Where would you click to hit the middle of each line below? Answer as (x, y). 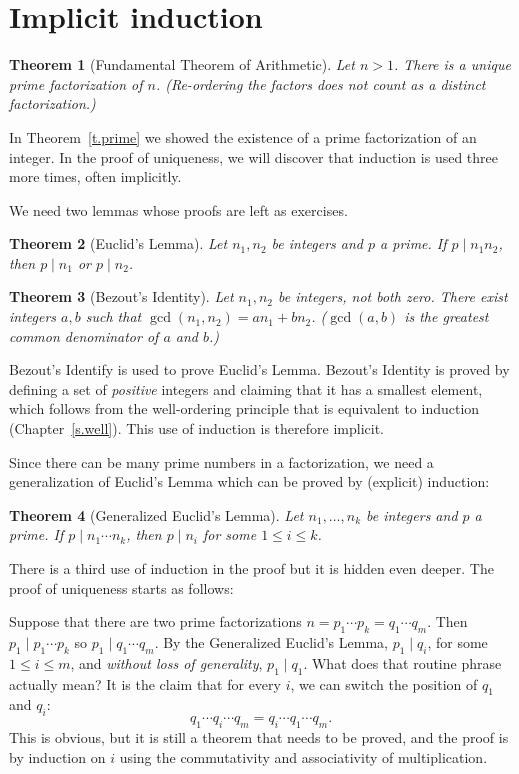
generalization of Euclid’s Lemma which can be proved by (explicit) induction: (249, 481)
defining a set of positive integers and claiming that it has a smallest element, (246, 388)
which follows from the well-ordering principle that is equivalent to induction (244, 408)
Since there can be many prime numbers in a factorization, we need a (221, 461)
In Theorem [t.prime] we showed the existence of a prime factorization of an (243, 136)
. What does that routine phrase (402, 662)
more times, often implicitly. (95, 176)
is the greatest (446, 316)
